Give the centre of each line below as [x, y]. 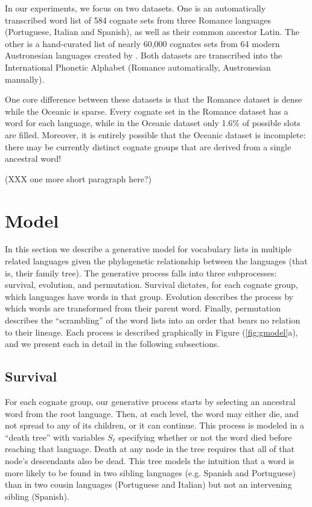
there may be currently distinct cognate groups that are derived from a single [148, 146]
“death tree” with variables [55, 437]
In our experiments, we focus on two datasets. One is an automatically [135, 8]
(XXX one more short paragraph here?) [78, 178]
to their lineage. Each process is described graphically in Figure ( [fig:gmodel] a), [151, 332]
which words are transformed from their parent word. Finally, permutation [143, 308]
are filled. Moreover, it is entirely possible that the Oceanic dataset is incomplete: [155, 134]
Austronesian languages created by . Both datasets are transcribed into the [144, 55]
